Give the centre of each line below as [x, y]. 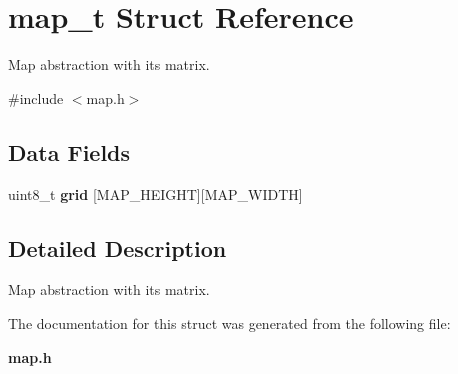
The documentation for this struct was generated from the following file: [229, 322]
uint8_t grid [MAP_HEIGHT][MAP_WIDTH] [155, 193]
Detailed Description [117, 247]
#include [36, 97]
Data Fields [69, 151]
